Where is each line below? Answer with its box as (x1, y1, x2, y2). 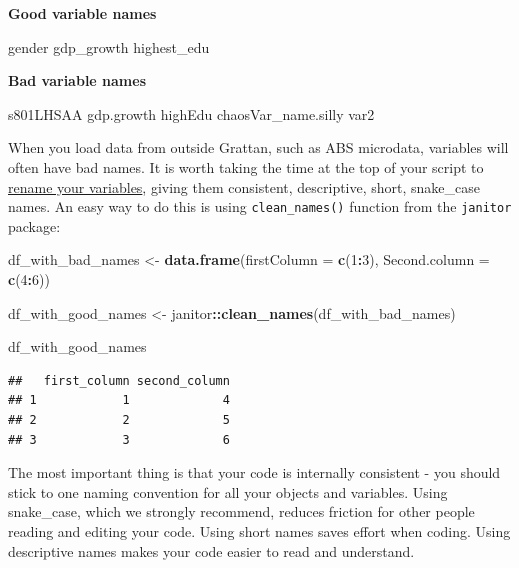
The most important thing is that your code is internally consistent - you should (8, 462, 501, 483)
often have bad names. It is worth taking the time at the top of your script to (8, 156, 484, 177)
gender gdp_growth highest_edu (8, 36, 210, 57)
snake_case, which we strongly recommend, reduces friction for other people (8, 501, 475, 522)
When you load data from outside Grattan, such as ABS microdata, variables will (8, 137, 509, 158)
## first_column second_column (8, 373, 230, 388)
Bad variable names (8, 70, 147, 91)
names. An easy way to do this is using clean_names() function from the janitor (8, 196, 512, 217)
